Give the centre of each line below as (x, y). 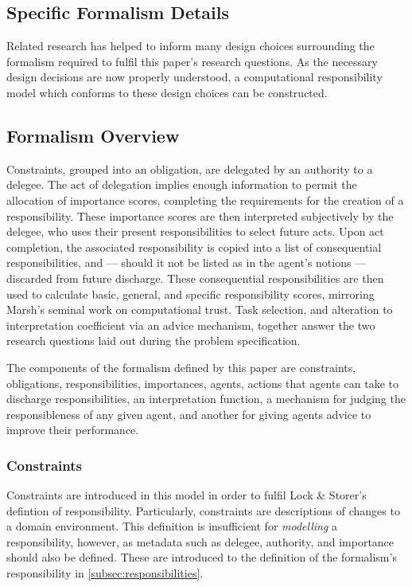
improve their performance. (73, 430)
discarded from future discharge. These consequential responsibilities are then (195, 278)
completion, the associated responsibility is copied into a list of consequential (194, 247)
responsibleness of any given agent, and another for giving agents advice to (189, 414)
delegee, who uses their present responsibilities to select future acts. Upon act (195, 231)
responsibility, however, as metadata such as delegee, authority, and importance (200, 541)
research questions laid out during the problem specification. (154, 340)
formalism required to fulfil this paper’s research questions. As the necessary (192, 61)
